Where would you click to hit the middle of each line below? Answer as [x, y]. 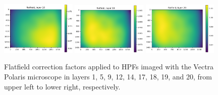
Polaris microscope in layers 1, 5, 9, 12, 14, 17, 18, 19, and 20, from [108, 76]
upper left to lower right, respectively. [62, 86]
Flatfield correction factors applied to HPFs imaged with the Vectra [109, 67]
